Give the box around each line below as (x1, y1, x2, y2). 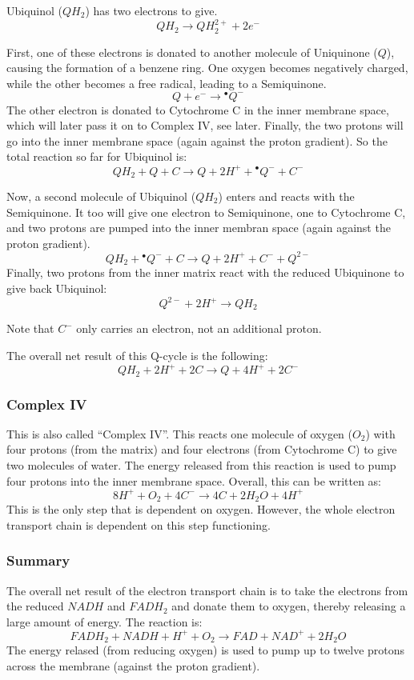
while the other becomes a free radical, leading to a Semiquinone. (6, 75, 327, 92)
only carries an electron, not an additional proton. (76, 320, 322, 337)
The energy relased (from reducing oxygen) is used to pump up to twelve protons (6, 642, 405, 658)
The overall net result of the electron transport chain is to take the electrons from (6, 582, 408, 598)
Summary (6, 550, 70, 570)
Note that (6, 320, 54, 337)
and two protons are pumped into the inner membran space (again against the (6, 219, 391, 236)
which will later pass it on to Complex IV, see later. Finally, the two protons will (6, 117, 404, 134)
